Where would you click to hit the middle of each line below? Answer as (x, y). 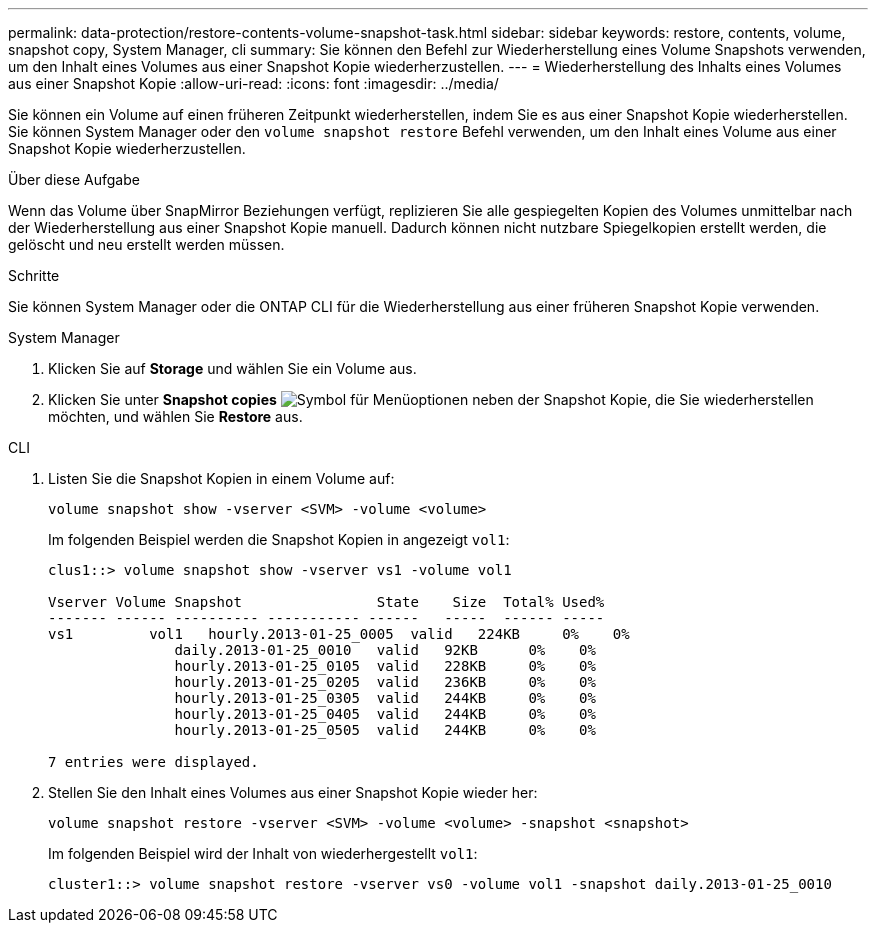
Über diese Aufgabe (74, 179)
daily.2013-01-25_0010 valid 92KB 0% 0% (385, 650)
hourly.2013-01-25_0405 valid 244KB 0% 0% (385, 714)
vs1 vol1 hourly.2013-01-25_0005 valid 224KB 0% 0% (339, 634)
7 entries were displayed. (153, 762)
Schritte (34, 275)
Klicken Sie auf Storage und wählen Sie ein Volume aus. (232, 368)
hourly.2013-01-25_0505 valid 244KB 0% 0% (385, 730)
